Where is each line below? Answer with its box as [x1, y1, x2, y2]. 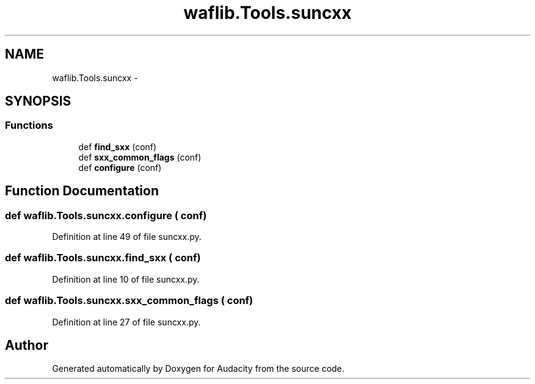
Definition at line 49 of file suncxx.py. [52, 231, 202, 242]
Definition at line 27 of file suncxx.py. [52, 316, 201, 327]
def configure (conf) [78, 162, 162, 173]
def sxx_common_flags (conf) [78, 151, 202, 162]
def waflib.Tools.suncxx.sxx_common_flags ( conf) [5, 294, 253, 307]
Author [5, 337, 48, 353]
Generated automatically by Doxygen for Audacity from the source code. [52, 363, 344, 374]
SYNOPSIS [5, 93, 71, 109]
